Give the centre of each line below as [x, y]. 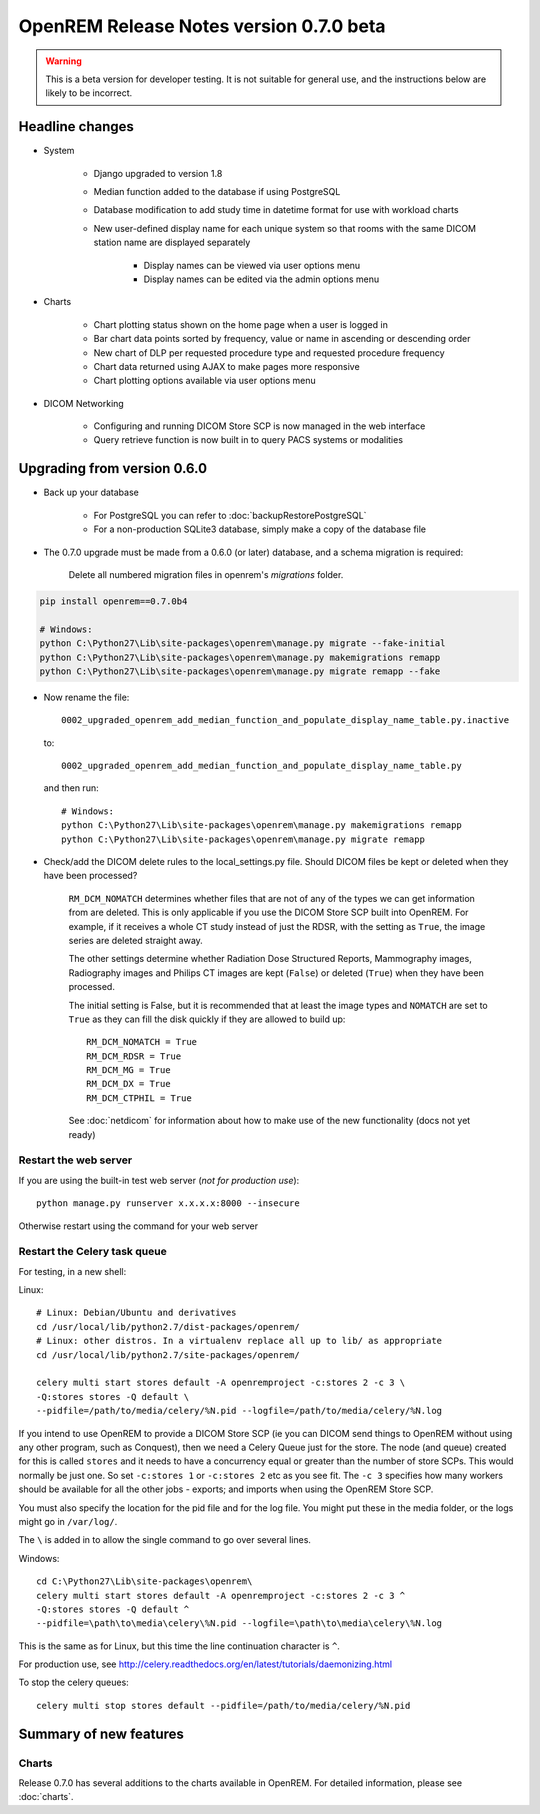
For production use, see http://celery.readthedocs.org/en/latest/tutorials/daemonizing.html [205, 1664]
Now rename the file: [86, 697]
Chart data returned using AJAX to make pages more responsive [226, 366]
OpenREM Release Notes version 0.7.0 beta [202, 26]
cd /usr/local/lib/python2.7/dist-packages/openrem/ [168, 1326]
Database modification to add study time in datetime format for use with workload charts [276, 210]
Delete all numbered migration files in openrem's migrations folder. [206, 574]
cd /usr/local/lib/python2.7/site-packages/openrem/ [168, 1354]
